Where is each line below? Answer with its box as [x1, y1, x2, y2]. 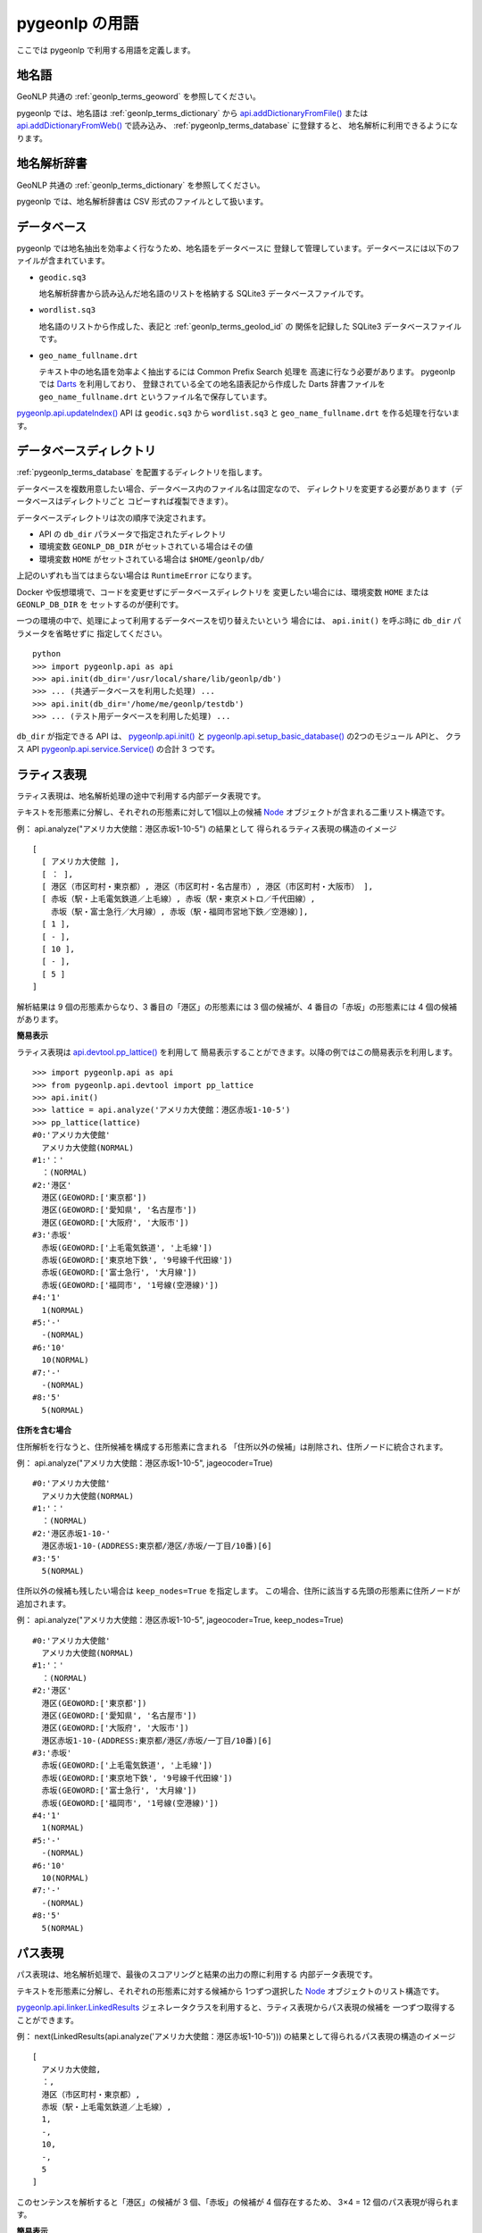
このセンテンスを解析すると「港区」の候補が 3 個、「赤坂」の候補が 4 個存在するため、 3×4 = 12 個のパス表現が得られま [16, 2196, 460, 2207]
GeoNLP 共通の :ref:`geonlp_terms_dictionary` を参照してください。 [16, 180, 265, 190]
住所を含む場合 [16, 1425, 71, 1435]
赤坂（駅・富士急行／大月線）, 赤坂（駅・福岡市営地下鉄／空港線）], [50, 907, 309, 916]
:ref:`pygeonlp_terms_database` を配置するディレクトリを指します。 [16, 467, 267, 478]
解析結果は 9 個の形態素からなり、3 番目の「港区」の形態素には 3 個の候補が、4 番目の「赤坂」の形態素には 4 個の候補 [16, 1001, 457, 1012]
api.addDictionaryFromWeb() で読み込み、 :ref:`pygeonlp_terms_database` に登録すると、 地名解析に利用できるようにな [16, 121, 459, 131]
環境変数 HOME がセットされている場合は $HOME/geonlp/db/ [38, 554, 265, 565]
